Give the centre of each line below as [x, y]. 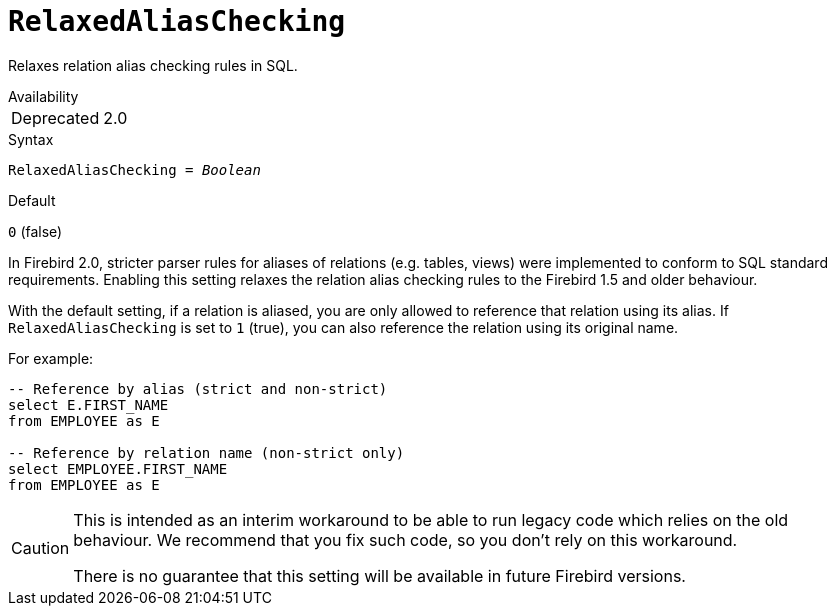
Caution [40, 547]
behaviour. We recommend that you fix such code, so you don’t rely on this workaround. [405, 539]
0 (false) [35, 231]
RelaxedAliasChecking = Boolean [134, 169]
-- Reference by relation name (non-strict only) [206, 452]
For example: [51, 358]
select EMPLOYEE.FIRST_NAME [118, 468]
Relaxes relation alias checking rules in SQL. [153, 65]
